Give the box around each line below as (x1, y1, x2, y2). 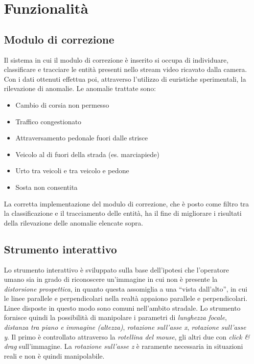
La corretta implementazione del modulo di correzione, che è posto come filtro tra (4, 198, 249, 208)
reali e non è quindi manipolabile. (4, 350, 105, 361)
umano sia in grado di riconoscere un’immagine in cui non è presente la (4, 274, 218, 284)
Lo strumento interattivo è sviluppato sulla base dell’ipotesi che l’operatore (4, 264, 229, 274)
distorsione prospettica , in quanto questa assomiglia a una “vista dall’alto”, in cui (4, 283, 248, 294)
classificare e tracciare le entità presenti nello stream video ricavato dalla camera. (4, 64, 247, 74)
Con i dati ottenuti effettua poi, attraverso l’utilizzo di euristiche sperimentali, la (4, 73, 246, 84)
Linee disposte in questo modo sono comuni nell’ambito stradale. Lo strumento (4, 302, 241, 313)
